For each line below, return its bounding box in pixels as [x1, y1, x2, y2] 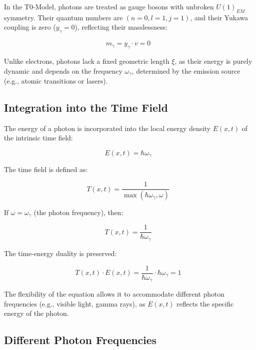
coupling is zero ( [4, 22, 56, 32]
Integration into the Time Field [4, 100, 168, 115]
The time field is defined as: [4, 164, 88, 175]
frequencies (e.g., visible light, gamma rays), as [4, 298, 146, 308]
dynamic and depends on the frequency [4, 65, 123, 76]
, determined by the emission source [132, 65, 240, 76]
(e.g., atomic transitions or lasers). [4, 76, 108, 86]
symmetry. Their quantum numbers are [4, 12, 123, 22]
